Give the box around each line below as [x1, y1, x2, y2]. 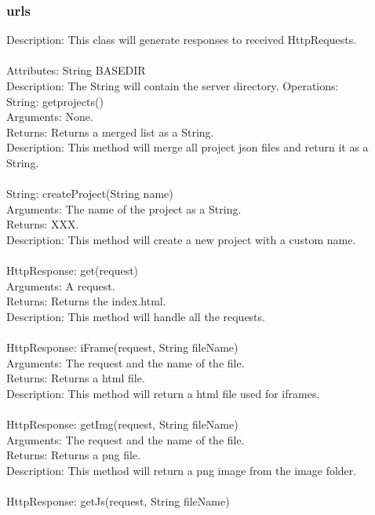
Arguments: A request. [6, 277, 115, 294]
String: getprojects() [6, 93, 104, 109]
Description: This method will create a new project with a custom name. [6, 231, 356, 247]
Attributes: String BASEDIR [6, 62, 146, 79]
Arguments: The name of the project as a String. [6, 200, 242, 217]
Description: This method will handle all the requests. [6, 308, 265, 324]
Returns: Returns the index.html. [6, 293, 166, 309]
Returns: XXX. [6, 216, 79, 232]
